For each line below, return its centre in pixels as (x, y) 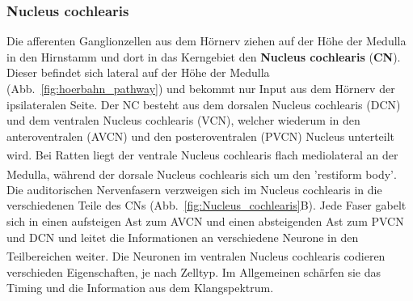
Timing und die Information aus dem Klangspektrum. (140, 288)
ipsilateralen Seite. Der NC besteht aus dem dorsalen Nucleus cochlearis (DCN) (204, 104)
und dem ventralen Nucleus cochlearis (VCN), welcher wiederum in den (183, 120)
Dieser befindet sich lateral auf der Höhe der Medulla (138, 72)
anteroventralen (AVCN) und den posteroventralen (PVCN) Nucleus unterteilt (201, 136)
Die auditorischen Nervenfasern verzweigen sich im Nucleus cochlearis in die (194, 189)
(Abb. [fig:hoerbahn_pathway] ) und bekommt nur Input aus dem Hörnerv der (201, 88)
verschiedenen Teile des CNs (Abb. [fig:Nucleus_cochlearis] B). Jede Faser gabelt (206, 205)
